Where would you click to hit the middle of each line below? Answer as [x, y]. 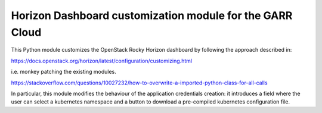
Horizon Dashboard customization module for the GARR [152, 15]
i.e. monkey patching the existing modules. [64, 72]
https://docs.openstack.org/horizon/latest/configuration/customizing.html [102, 61]
